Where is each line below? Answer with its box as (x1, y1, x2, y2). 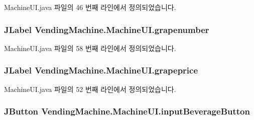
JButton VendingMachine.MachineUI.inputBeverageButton (4, 105, 250, 117)
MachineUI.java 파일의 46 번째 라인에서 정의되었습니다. (4, 2, 176, 12)
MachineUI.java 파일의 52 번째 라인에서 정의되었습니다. (4, 83, 176, 94)
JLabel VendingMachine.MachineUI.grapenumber (4, 23, 209, 35)
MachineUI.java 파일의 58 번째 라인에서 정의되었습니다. (4, 42, 176, 53)
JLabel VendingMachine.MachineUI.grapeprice (4, 64, 198, 76)
